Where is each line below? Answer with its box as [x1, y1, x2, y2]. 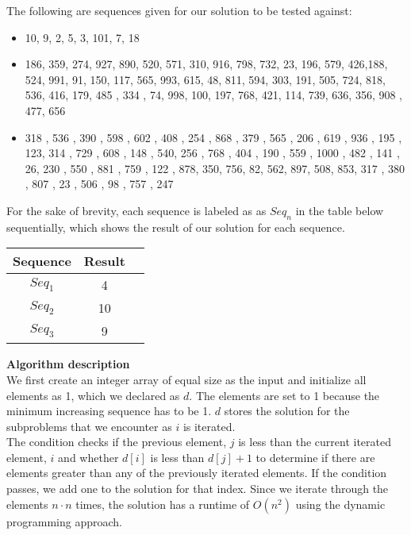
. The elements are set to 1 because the [189, 387, 380, 403]
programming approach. [6, 513, 122, 529]
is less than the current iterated [238, 433, 392, 450]
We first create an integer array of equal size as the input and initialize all [6, 371, 367, 387]
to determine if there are [255, 448, 375, 465]
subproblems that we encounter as [6, 418, 172, 434]
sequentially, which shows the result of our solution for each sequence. [6, 218, 345, 235]
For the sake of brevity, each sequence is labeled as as [6, 202, 267, 218]
